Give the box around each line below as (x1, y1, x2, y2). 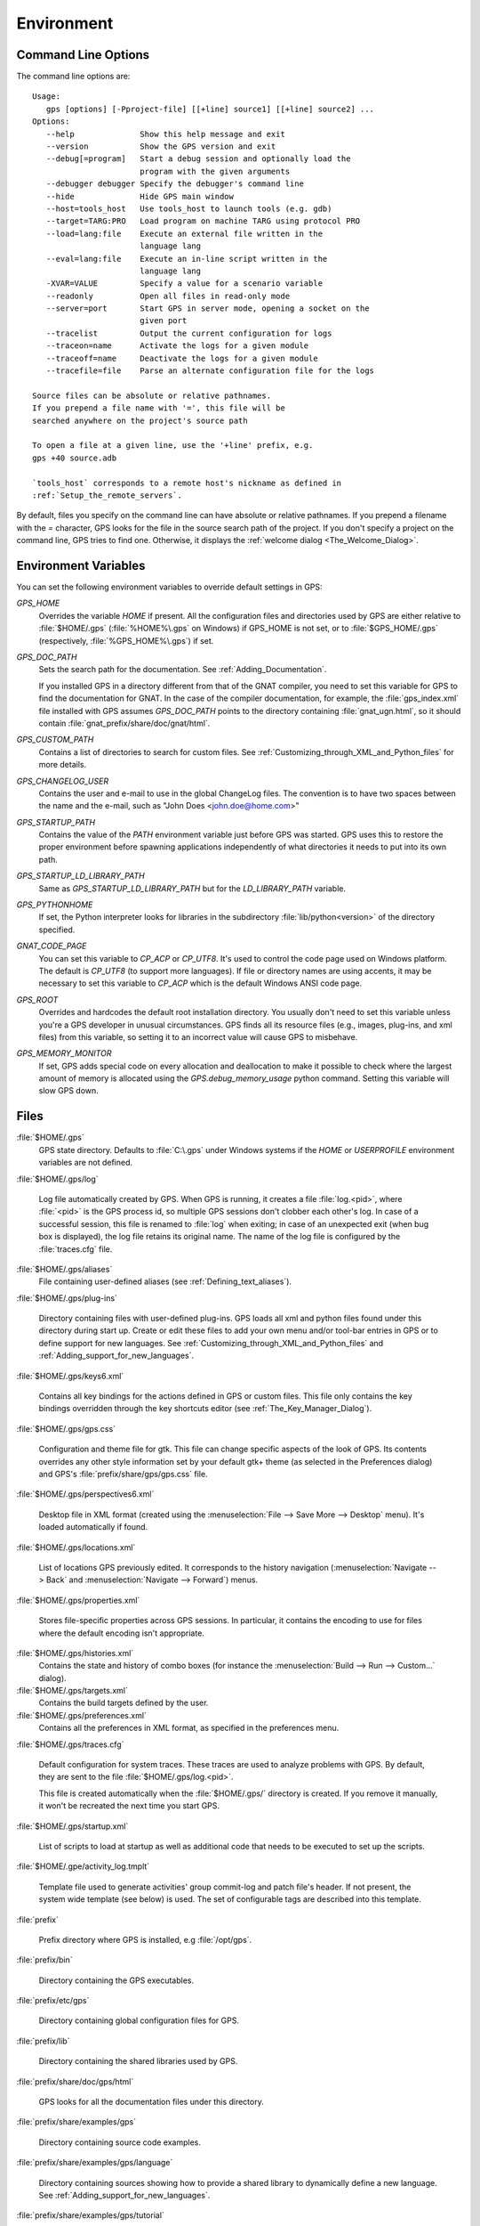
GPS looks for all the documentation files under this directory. (38, 2097, 264, 2108)
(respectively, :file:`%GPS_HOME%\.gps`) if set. (38, 635, 214, 646)
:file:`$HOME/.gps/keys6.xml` (16, 1370, 124, 1381)
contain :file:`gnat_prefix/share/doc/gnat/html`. (38, 718, 211, 728)
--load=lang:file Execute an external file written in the (45, 228, 324, 239)
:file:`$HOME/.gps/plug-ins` (16, 1292, 117, 1304)
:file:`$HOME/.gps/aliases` (16, 1263, 113, 1274)
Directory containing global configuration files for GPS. (38, 2015, 240, 2026)
